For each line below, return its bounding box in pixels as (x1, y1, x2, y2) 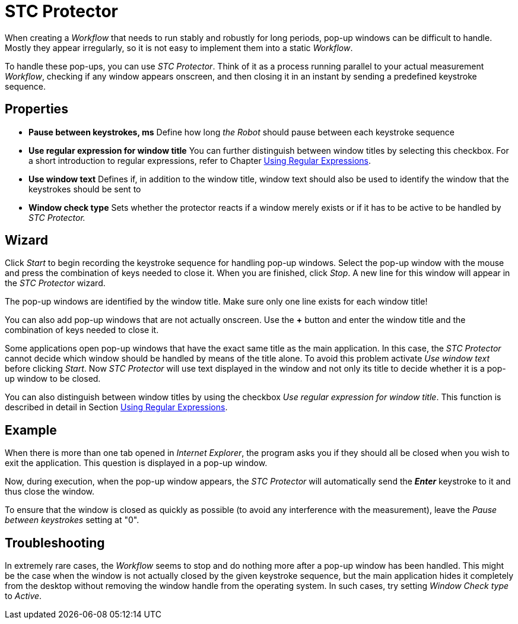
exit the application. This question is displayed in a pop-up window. (5, 458, 268, 468)
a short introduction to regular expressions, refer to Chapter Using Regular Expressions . (28, 155, 371, 166)
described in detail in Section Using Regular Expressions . (5, 402, 228, 413)
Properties (5, 102, 68, 117)
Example (5, 422, 57, 438)
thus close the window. (5, 486, 94, 497)
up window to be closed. (5, 373, 101, 384)
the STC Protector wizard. (5, 278, 106, 289)
